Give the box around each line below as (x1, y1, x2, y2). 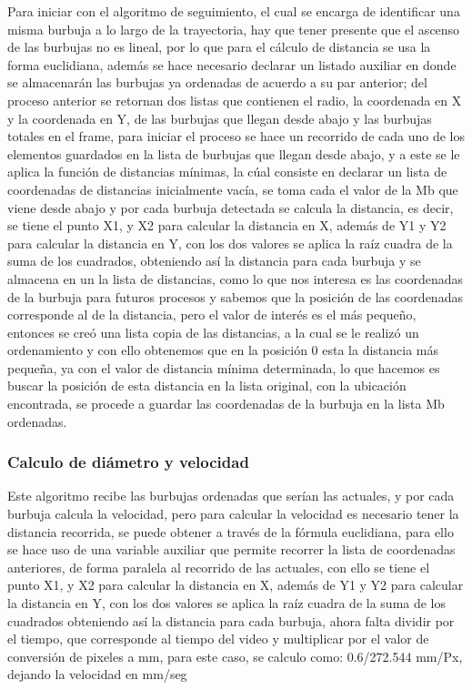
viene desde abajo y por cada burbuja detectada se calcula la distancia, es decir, (7, 198, 454, 217)
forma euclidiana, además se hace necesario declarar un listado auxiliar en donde (7, 55, 457, 74)
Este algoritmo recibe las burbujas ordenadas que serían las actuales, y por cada (7, 486, 455, 505)
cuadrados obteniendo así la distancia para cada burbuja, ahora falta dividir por (7, 611, 455, 630)
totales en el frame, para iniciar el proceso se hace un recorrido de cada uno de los (7, 127, 465, 146)
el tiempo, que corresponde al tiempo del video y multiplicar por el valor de (7, 629, 429, 648)
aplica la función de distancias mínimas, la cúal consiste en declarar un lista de (7, 162, 447, 181)
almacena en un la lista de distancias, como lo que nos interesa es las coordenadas (7, 269, 464, 288)
